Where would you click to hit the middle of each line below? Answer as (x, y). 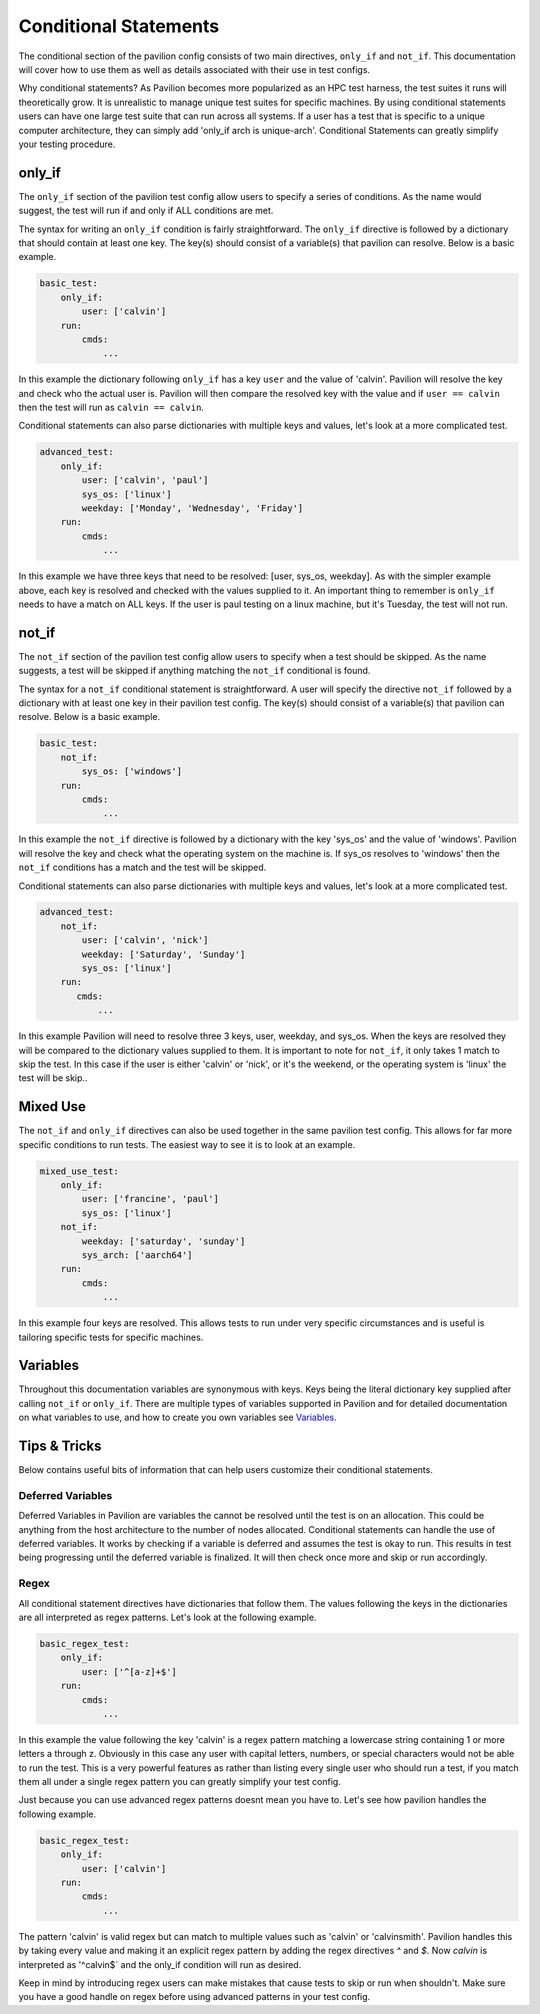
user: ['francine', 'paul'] (150, 1199)
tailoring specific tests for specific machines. (111, 1337)
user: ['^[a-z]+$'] (129, 1671)
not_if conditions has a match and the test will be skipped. (142, 867)
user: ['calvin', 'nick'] (145, 940)
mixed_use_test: (79, 1171)
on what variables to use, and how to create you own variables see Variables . (177, 1417)
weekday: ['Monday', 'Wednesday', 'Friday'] (192, 508)
